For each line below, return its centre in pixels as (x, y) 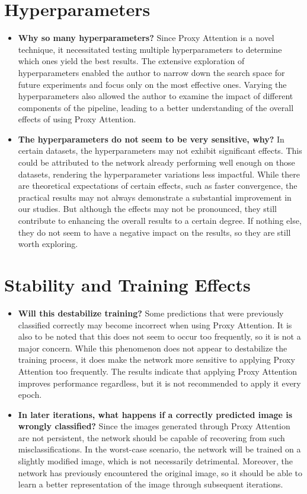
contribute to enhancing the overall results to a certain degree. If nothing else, (160, 221)
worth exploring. (48, 244)
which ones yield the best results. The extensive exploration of (131, 61)
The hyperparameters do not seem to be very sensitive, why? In (151, 139)
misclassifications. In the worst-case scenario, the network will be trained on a (159, 449)
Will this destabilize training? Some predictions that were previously (151, 313)
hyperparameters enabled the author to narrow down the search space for (151, 72)
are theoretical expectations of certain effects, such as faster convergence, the (158, 186)
